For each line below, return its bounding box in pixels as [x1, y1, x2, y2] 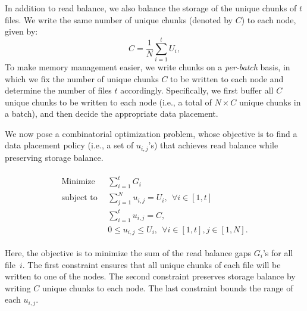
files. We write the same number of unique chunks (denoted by [5, 13, 233, 26]
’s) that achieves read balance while [148, 139, 278, 151]
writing [5, 281, 31, 294]
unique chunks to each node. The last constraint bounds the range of [42, 281, 293, 294]
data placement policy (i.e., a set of [5, 139, 134, 151]
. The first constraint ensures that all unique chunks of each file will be [22, 258, 281, 270]
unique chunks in [239, 95, 301, 108]
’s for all [262, 247, 293, 259]
